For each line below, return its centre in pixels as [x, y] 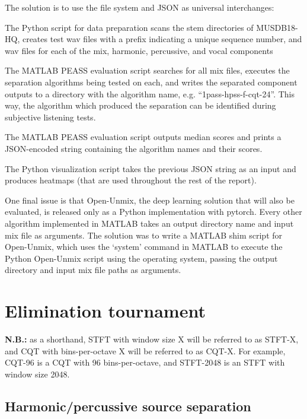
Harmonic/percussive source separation [128, 406]
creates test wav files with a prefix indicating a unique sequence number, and [162, 39]
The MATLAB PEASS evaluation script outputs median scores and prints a [143, 137]
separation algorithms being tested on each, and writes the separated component [151, 82]
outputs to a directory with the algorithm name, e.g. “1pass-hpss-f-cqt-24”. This [150, 93]
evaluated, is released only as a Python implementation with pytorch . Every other [153, 212]
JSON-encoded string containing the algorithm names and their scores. [134, 148]
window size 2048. [37, 374]
